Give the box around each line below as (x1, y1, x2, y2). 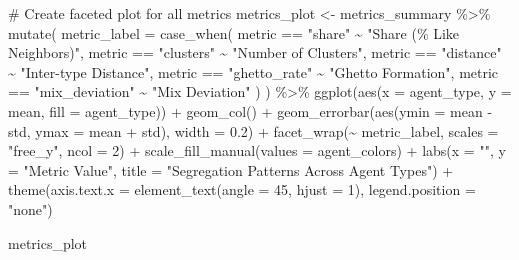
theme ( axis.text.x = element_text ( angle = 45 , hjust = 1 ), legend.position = (8, 179, 476, 200)
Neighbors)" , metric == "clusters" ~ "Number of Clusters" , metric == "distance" (8, 42, 502, 63)
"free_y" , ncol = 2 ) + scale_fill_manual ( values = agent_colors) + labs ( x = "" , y (8, 140, 506, 161)
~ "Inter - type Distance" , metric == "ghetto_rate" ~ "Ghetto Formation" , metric (8, 61, 499, 82)
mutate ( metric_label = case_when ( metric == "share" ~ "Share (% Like (8, 22, 460, 43)
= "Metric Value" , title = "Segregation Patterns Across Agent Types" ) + (8, 159, 454, 180)
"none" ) (8, 198, 53, 219)
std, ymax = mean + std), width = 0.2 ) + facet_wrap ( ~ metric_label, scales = (8, 120, 499, 141)
